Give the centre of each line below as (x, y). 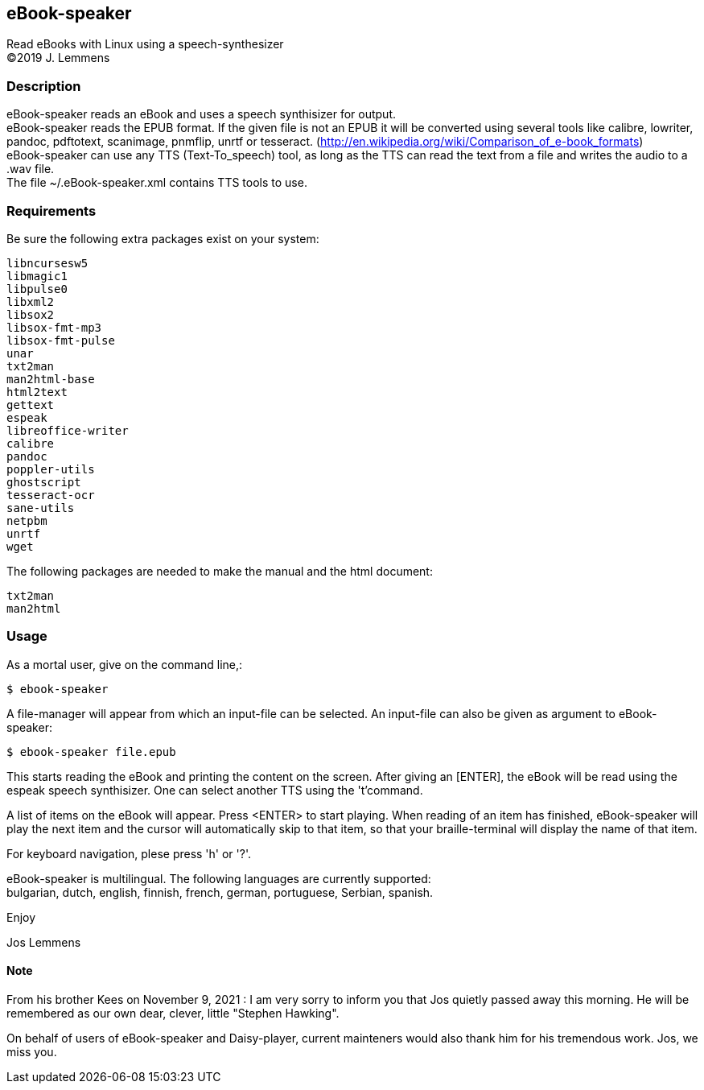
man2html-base (51, 379)
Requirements (51, 211)
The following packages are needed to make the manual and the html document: (220, 571)
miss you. (32, 1051)
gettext (31, 405)
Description (44, 86)
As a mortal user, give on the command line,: (125, 664)
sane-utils (41, 508)
